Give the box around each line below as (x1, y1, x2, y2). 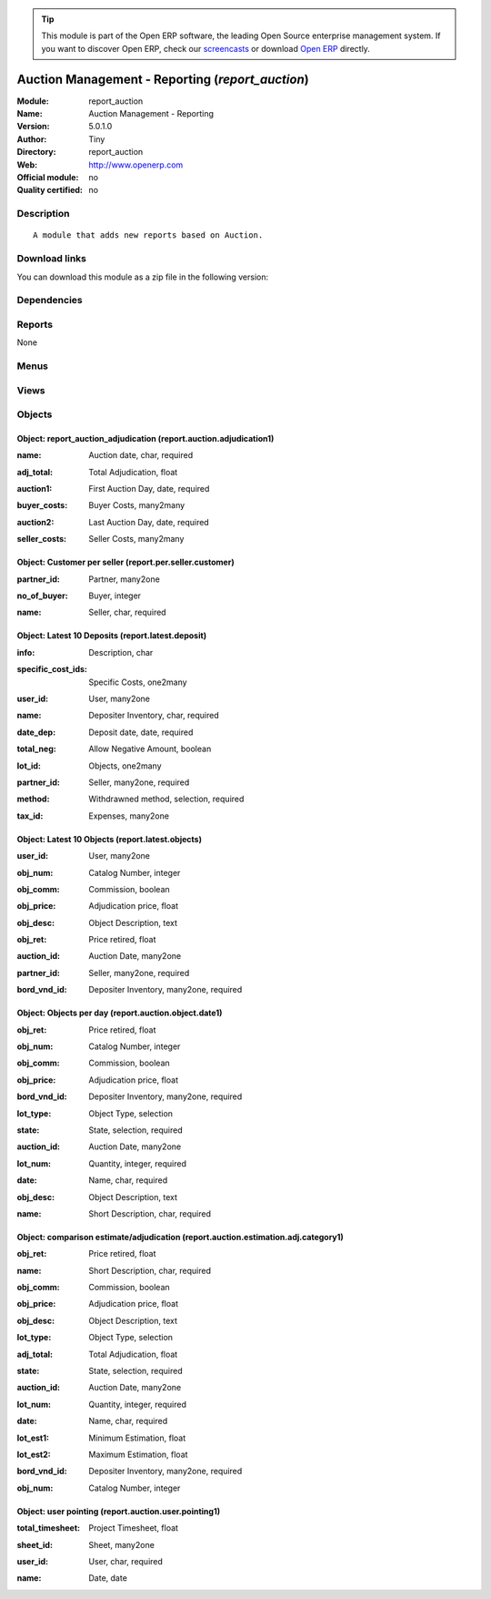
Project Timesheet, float (88, 1523, 179, 1533)
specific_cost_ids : (16, 664, 88, 675)
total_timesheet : (16, 1523, 81, 1533)
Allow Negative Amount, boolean (88, 743, 212, 755)
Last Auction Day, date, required (88, 516, 209, 527)
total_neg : (16, 743, 56, 755)
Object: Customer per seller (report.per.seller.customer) (16, 556, 235, 568)
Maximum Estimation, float (88, 1449, 188, 1460)
